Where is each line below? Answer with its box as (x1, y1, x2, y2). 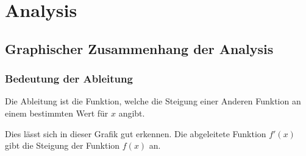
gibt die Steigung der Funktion (5, 139, 120, 152)
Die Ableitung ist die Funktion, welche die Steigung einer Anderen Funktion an (5, 95, 301, 107)
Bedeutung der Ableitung (5, 71, 133, 86)
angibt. (118, 106, 145, 119)
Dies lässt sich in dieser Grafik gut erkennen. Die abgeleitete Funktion (5, 127, 266, 140)
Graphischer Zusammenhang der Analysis (5, 39, 274, 58)
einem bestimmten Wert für (5, 106, 109, 119)
